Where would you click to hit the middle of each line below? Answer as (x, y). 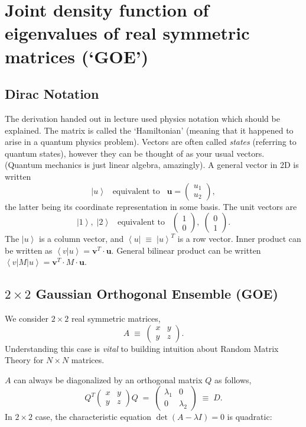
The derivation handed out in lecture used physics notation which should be (142, 118)
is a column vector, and (82, 239)
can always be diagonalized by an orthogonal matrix (108, 379)
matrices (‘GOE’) (77, 56)
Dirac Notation (52, 94)
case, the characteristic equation (93, 417)
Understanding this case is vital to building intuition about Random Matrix (142, 348)
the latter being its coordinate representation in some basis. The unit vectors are (151, 206)
